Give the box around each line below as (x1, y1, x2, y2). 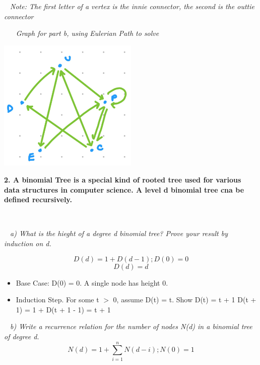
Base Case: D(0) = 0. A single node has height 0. (16, 277, 168, 288)
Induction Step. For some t (16, 294, 99, 305)
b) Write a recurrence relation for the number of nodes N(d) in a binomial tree (10, 321, 252, 332)
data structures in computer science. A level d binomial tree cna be (4, 184, 244, 195)
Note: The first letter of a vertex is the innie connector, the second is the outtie (10, 1, 254, 11)
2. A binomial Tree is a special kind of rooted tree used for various (4, 174, 241, 185)
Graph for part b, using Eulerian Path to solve (16, 28, 159, 38)
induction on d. (4, 238, 51, 249)
